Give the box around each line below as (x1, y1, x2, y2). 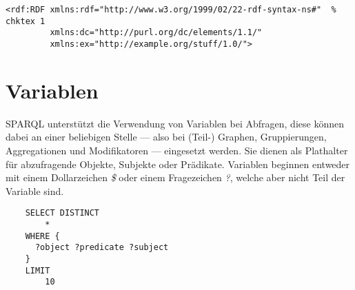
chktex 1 (6, 16, 45, 26)
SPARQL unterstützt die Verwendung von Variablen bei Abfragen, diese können (6, 116, 344, 130)
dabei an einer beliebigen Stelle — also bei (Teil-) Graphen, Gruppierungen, (6, 130, 327, 144)
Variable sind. (6, 183, 64, 198)
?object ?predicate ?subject (34, 242, 169, 253)
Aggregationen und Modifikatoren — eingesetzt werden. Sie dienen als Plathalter (6, 143, 348, 157)
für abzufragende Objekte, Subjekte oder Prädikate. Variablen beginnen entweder (6, 156, 350, 171)
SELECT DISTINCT (25, 208, 100, 218)
